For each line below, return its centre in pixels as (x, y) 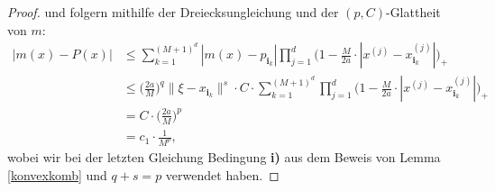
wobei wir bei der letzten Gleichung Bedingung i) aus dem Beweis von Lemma (224, 157)
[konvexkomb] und (57, 174)
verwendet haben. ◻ (222, 174)
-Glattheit (413, 12)
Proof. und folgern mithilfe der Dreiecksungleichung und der (173, 12)
